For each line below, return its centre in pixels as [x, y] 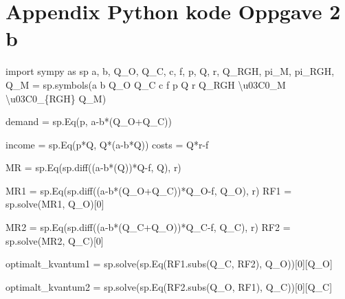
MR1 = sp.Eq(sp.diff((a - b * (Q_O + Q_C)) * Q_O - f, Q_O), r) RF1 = [149, 190]
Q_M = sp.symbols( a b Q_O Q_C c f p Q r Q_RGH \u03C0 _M [146, 84]
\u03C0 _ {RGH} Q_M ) [56, 98]
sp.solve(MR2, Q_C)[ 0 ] [55, 240]
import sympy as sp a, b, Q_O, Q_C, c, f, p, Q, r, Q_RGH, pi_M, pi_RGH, [170, 71]
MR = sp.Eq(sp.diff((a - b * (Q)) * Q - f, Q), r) [93, 167]
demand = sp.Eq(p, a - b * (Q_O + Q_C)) [89, 121]
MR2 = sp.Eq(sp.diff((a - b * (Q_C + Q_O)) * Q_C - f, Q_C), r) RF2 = [148, 227]
